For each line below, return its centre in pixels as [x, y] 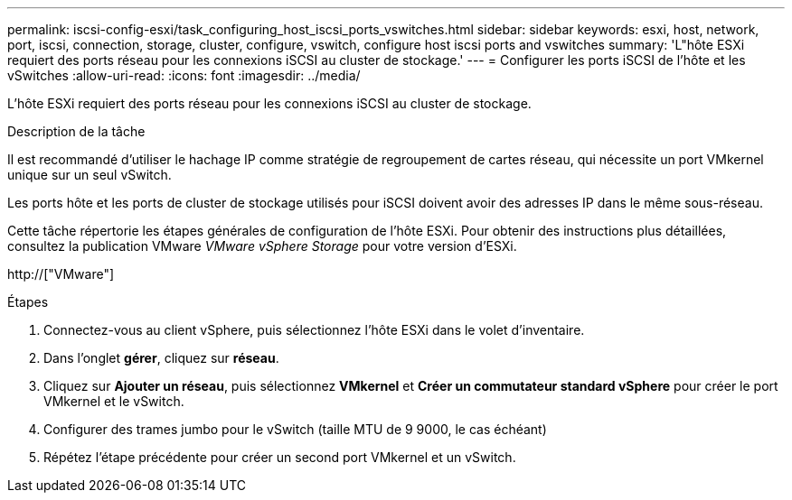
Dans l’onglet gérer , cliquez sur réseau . [161, 358]
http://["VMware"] [61, 274]
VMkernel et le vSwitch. [114, 401]
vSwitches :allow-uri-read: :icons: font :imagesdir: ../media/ [184, 75]
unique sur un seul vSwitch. [90, 175]
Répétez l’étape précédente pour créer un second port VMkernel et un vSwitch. [280, 457]
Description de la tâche [76, 131]
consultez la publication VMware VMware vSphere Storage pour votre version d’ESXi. [262, 246]
